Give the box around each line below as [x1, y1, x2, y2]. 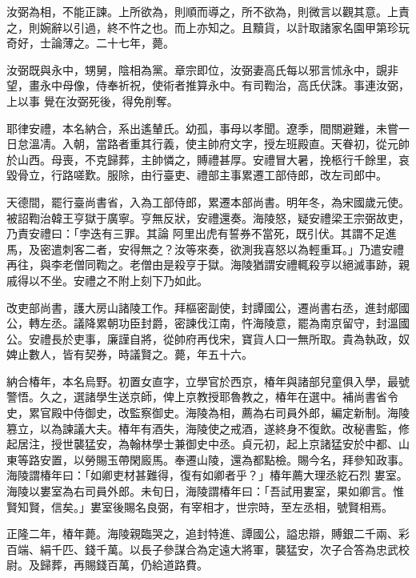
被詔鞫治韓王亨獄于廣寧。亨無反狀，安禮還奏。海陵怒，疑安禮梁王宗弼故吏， [6, 209, 410, 226]
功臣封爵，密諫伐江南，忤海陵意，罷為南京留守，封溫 [118, 315, 398, 331]
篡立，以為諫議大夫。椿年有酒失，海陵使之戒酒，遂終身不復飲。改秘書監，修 [6, 419, 410, 436]
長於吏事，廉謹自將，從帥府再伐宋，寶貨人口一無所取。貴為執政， [50, 330, 398, 347]
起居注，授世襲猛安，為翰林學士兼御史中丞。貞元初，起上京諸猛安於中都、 [6, 436, 398, 452]
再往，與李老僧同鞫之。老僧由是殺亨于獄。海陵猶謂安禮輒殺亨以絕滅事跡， [6, 256, 398, 273]
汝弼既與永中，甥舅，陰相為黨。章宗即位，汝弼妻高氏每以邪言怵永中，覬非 [6, 61, 398, 78]
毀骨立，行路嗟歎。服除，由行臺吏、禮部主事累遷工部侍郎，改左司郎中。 [6, 167, 387, 183]
